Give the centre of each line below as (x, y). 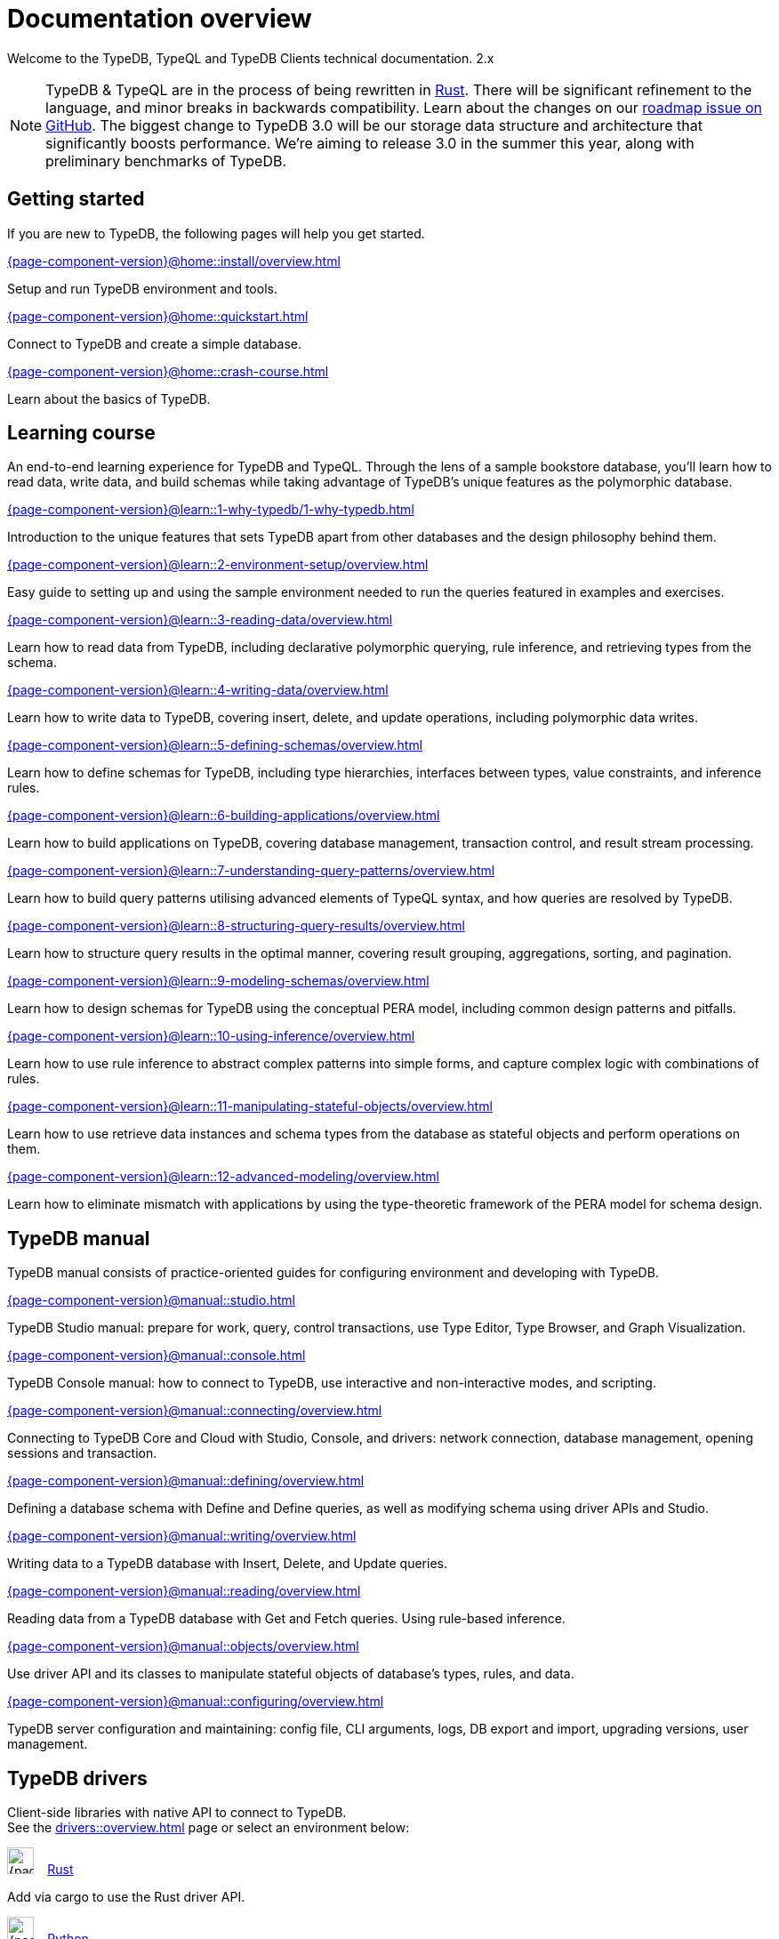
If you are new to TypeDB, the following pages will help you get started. (216, 233)
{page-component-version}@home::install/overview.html (174, 261)
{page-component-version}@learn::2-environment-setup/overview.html (218, 565)
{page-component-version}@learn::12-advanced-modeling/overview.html (224, 1177)
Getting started (76, 199)
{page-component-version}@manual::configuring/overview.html (196, 1702)
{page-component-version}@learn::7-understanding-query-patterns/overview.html (251, 871)
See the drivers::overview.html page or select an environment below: (209, 1828)
